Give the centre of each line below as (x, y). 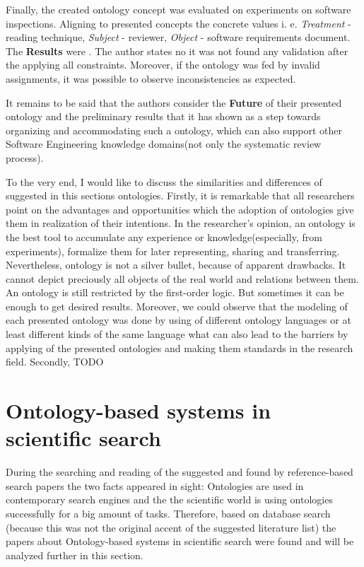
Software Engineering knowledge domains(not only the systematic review (164, 144)
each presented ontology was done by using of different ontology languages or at (178, 320)
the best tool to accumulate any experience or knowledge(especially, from (164, 236)
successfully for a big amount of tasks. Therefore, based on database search (168, 513)
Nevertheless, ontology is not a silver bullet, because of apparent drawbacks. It (176, 265)
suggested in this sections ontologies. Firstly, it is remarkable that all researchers (180, 195)
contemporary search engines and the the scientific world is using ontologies (169, 499)
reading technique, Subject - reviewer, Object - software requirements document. (178, 37)
